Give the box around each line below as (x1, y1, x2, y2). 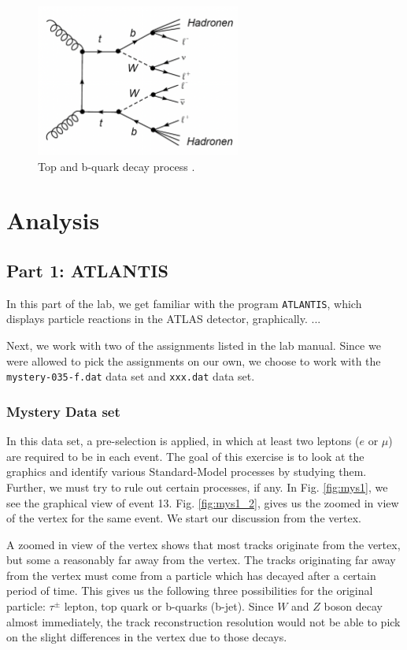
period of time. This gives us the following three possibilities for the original (6, 582, 373, 599)
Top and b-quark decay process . (38, 158, 195, 174)
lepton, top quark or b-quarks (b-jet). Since (64, 598, 274, 615)
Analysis (6, 204, 100, 236)
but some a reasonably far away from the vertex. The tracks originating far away (6, 552, 396, 568)
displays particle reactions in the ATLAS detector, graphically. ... (6, 310, 321, 327)
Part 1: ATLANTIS (6, 258, 168, 282)
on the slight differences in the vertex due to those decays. (6, 629, 287, 645)
